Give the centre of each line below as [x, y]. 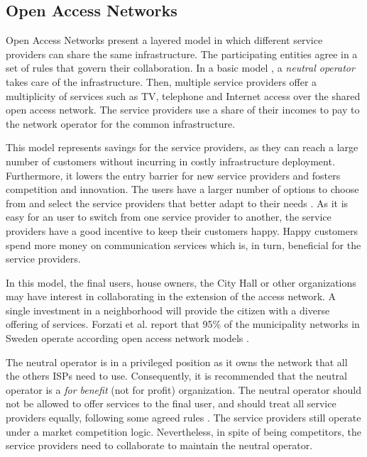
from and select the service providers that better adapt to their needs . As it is [177, 203]
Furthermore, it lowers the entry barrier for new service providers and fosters [173, 175]
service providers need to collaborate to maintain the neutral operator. [159, 445]
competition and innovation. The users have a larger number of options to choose [182, 189]
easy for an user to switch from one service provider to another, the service [169, 217]
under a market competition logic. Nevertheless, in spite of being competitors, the [183, 431]
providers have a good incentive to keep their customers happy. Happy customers [182, 230]
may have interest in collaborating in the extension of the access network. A [171, 296]
